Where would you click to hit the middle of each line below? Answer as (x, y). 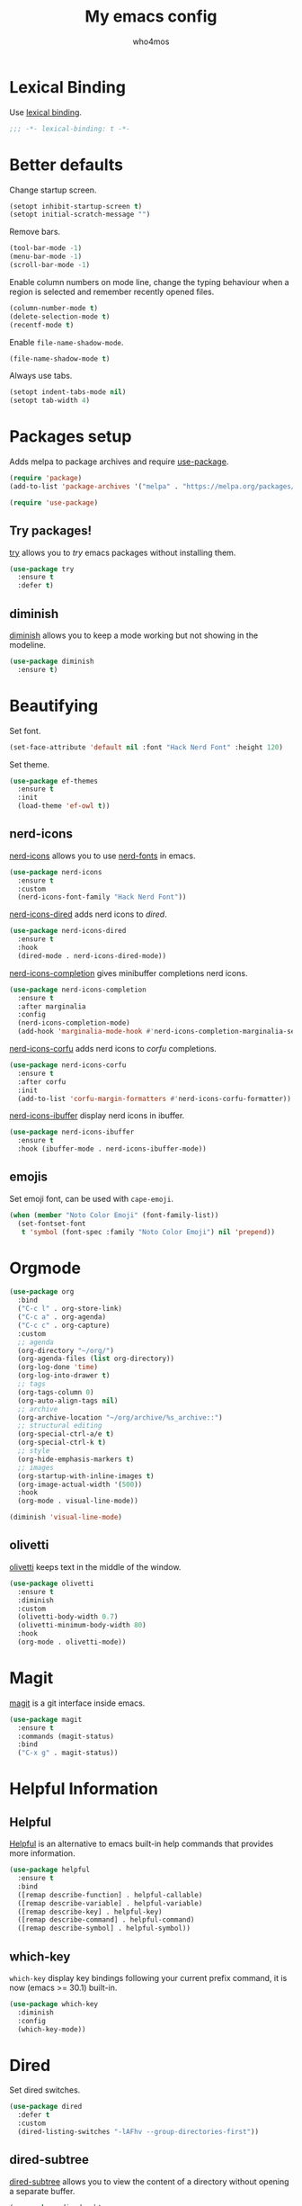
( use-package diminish (52, 661)
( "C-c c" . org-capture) (64, 1325)
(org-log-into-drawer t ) (64, 1376)
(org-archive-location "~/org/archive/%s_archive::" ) (120, 1417)
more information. (42, 1853)
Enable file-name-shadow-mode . (67, 342)
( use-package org (42, 1292)
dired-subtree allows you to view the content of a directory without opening (149, 2181)
